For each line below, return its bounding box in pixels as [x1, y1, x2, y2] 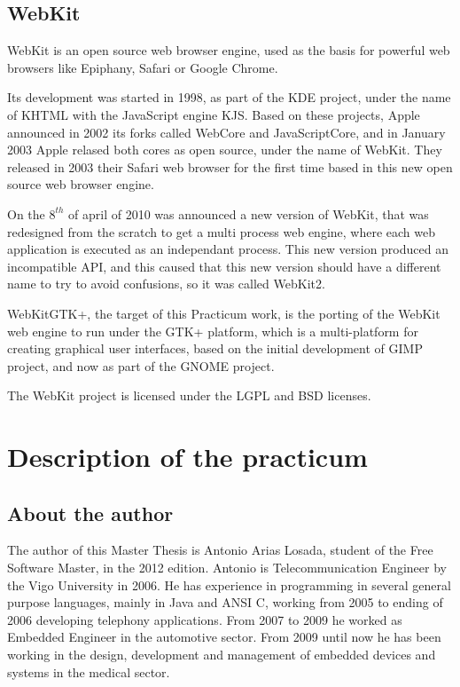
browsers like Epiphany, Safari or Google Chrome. [7, 58, 278, 76]
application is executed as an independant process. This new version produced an [7, 240, 448, 258]
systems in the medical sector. [7, 662, 170, 681]
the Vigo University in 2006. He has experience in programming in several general [7, 575, 451, 594]
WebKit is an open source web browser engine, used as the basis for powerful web [7, 41, 450, 59]
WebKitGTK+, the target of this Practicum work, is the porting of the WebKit [7, 304, 441, 322]
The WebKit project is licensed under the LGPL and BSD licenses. [7, 386, 371, 405]
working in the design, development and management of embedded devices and [7, 645, 436, 664]
